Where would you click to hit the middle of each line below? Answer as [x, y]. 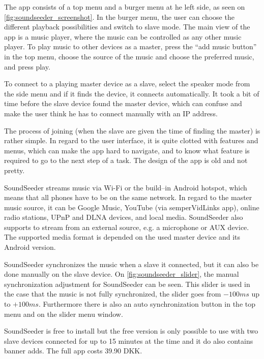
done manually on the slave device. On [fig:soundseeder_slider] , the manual [122, 274]
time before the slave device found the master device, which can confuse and [123, 103]
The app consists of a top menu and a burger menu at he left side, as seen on [125, 7]
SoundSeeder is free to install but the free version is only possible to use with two [131, 331]
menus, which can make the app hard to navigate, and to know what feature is [127, 150]
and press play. [27, 66]
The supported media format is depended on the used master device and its [122, 237]
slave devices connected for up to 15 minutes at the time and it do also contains [129, 340]
